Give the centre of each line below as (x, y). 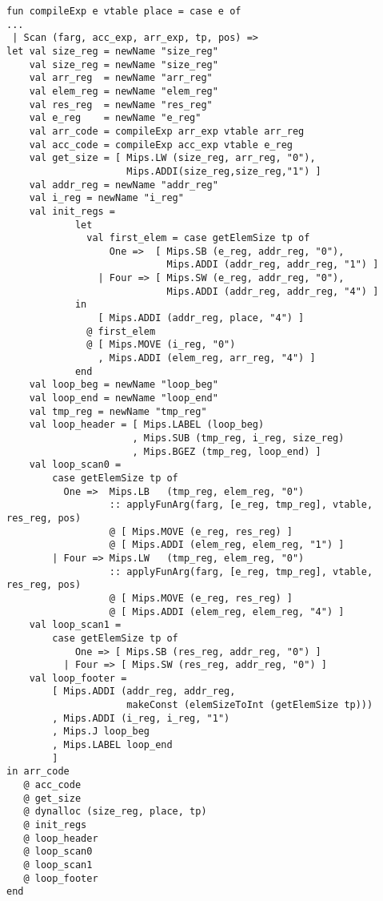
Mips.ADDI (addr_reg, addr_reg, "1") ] (273, 265)
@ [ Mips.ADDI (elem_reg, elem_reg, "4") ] (227, 611)
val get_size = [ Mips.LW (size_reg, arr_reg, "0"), (172, 158)
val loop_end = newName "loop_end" (124, 398)
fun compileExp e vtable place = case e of (124, 11)
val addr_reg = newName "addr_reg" (124, 185)
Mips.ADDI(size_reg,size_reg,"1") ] (224, 171)
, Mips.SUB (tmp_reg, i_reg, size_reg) (238, 438)
